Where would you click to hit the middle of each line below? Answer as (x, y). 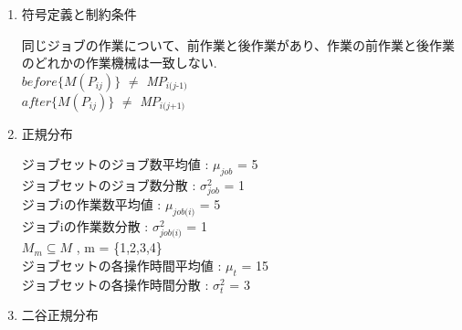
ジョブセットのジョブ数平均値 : (115, 164)
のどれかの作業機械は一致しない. (119, 63)
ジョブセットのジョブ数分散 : (109, 185)
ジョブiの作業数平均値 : (91, 204)
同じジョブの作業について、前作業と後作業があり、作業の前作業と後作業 (238, 44)
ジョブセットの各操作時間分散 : (115, 284)
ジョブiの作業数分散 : (85, 226)
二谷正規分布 (60, 315)
